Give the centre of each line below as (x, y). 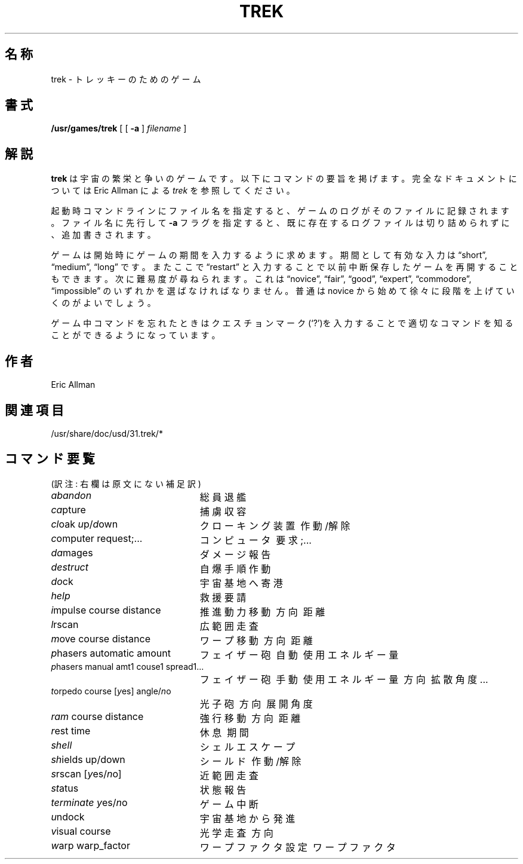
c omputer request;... (97, 538)
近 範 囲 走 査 (229, 775)
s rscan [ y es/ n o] (86, 773)
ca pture (68, 509)
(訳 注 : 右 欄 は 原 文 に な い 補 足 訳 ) (126, 483)
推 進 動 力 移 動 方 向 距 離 (262, 612)
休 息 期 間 (224, 732)
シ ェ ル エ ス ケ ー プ (247, 747)
